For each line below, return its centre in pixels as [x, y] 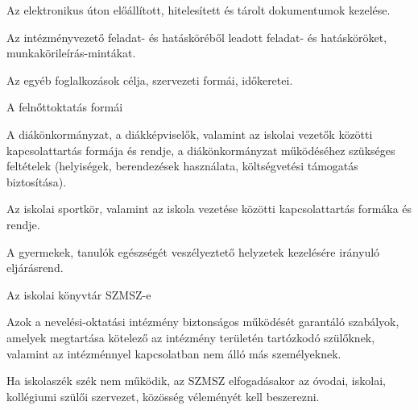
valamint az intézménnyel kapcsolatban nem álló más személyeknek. [174, 353]
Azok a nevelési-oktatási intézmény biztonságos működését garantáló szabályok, [203, 322]
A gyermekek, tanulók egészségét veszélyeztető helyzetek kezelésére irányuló [193, 251]
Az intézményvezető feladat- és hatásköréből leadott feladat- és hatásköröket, [197, 37]
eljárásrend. [35, 268]
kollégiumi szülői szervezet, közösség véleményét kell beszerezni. [163, 396]
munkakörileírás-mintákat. [71, 53]
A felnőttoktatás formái [65, 107]
